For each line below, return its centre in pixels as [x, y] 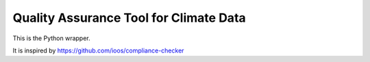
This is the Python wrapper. [51, 38]
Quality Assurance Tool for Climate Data [129, 18]
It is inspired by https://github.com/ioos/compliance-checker [98, 50]
